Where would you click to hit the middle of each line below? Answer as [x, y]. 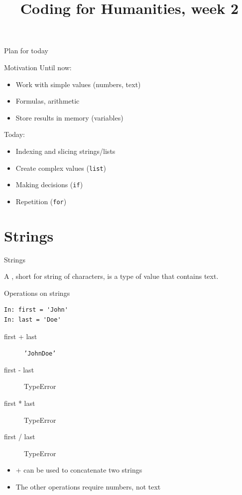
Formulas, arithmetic [48, 101]
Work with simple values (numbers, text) [78, 84]
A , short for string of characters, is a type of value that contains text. [111, 276]
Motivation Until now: [38, 67]
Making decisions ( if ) [49, 185]
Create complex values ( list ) [61, 168]
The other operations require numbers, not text [88, 487]
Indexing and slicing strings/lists [65, 151]
